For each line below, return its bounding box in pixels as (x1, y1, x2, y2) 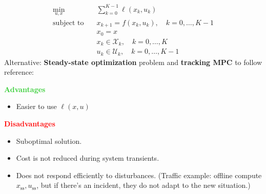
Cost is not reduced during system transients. (16, 153, 159, 163)
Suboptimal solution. (16, 135, 82, 146)
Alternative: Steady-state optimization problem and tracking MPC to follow (4, 56, 262, 67)
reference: (4, 67, 34, 77)
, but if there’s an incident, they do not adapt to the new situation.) (36, 180, 251, 190)
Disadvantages (4, 118, 55, 129)
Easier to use (16, 101, 57, 112)
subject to (53, 19, 84, 27)
